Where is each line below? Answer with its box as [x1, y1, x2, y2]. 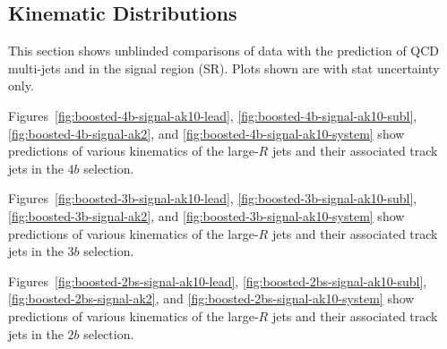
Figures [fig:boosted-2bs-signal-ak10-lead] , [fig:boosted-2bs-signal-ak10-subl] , [8, 271, 427, 290]
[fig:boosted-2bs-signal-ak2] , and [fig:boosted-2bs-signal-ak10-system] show [8, 289, 415, 308]
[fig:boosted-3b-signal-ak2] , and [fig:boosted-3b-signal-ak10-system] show [8, 206, 405, 225]
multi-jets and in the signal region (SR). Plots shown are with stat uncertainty [8, 58, 440, 77]
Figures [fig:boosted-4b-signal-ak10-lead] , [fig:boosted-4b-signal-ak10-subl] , [8, 106, 417, 124]
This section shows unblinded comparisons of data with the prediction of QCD [8, 41, 440, 60]
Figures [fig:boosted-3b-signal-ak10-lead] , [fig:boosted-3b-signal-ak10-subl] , [8, 189, 417, 208]
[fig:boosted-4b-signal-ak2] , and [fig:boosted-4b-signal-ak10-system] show [8, 123, 405, 142]
